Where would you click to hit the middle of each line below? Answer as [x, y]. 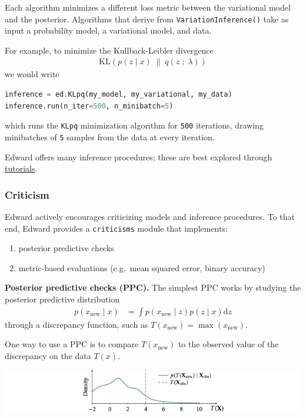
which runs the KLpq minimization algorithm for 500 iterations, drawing [134, 125]
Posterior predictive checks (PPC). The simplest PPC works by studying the [153, 287]
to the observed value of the [228, 344]
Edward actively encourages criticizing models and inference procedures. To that [150, 216]
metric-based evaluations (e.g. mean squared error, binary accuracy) [142, 267]
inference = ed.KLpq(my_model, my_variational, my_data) [119, 95]
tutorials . [21, 168]
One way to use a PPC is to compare [72, 344]
